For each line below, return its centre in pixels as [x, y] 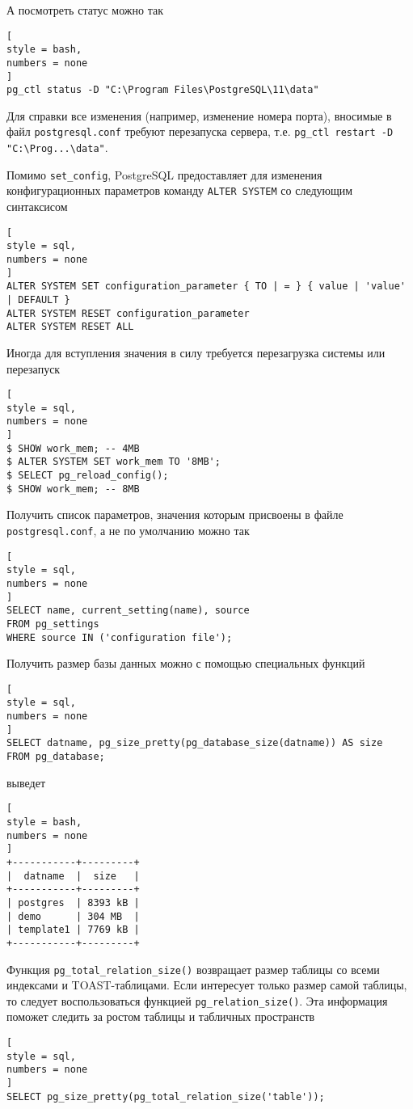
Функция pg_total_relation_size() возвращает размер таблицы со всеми [193, 969]
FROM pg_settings [53, 624]
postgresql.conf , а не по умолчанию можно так [128, 530]
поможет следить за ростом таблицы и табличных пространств [161, 1016]
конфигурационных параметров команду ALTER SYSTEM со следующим [180, 190]
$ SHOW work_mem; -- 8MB [73, 489]
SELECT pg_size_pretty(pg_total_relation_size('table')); [166, 1096]
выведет [26, 782]
